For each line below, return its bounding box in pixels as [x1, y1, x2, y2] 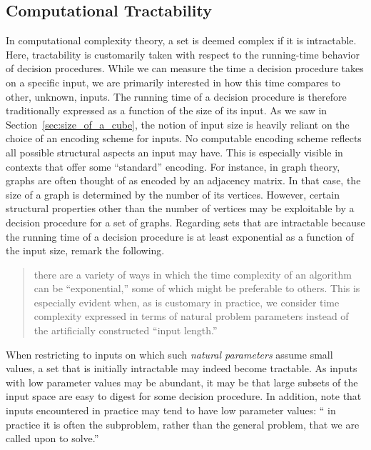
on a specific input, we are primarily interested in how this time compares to [6, 74, 341, 89]
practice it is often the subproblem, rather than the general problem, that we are [6, 416, 360, 431]
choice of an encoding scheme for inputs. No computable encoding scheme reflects [6, 131, 362, 146]
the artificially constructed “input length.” [34, 323, 218, 338]
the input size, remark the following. [6, 243, 165, 258]
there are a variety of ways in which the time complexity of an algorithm [34, 266, 352, 281]
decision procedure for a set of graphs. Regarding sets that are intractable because [6, 214, 365, 229]
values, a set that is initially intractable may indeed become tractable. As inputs [6, 361, 357, 376]
